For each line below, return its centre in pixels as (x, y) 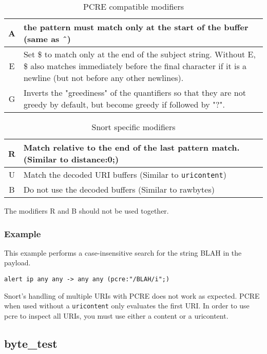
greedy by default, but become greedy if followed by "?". (124, 104)
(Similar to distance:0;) (71, 159)
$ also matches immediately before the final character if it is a (135, 66)
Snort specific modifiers (133, 127)
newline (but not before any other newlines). (103, 78)
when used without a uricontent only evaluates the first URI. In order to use (127, 306)
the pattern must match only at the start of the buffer (136, 27)
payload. (17, 263)
